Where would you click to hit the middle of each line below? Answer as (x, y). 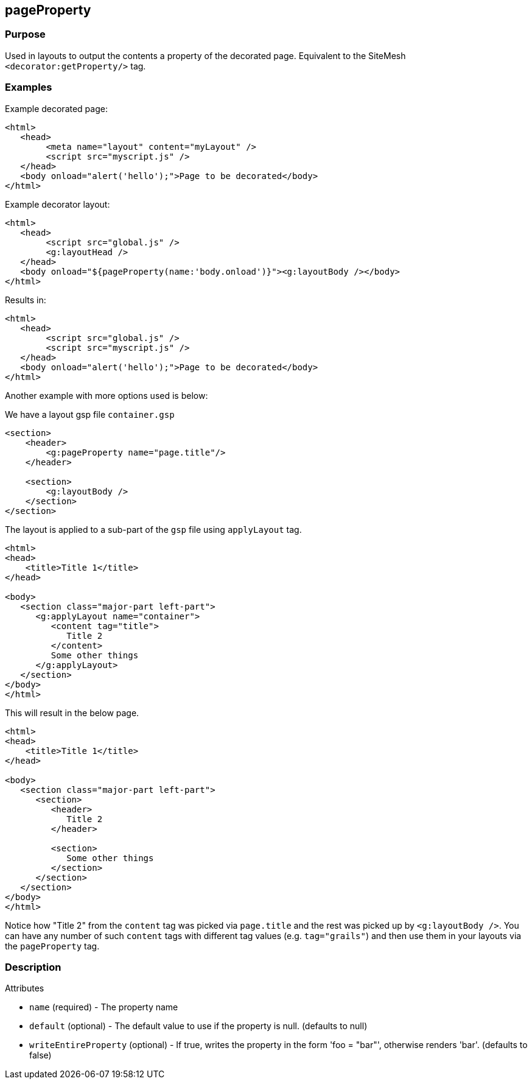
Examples (29, 87)
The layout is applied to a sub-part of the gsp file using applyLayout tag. (153, 529)
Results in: (26, 300)
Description (33, 967)
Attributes (25, 988)
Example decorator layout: (58, 204)
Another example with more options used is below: (107, 395)
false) (40, 1055)
